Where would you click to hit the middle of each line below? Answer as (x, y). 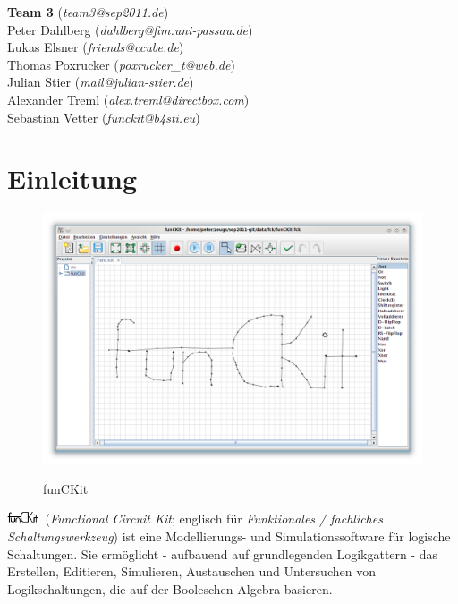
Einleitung (72, 179)
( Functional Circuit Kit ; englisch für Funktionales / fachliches (214, 519)
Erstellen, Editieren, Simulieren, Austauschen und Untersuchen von (191, 571)
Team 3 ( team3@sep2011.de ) (88, 12)
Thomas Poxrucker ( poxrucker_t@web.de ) (121, 64)
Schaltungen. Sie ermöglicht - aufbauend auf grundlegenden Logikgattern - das (223, 553)
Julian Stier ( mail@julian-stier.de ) (101, 82)
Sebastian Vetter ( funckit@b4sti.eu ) (104, 117)
